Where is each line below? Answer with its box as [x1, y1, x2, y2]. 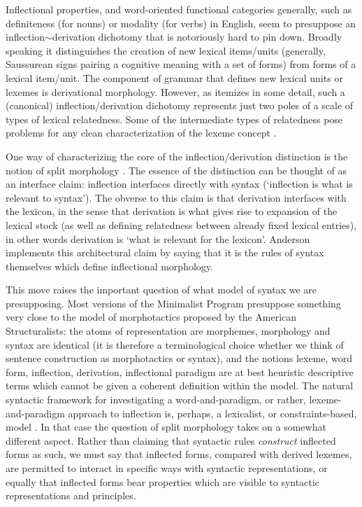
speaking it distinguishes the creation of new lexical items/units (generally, [6, 43, 326, 57]
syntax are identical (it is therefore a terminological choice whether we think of [6, 337, 344, 352]
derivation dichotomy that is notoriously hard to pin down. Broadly [52, 29, 342, 44]
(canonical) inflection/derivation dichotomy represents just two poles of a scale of [6, 98, 354, 113]
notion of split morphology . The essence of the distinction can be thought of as [6, 162, 347, 177]
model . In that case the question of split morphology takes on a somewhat [6, 419, 326, 434]
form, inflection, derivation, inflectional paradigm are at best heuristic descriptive [6, 364, 354, 379]
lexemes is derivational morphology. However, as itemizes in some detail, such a [6, 84, 345, 99]
